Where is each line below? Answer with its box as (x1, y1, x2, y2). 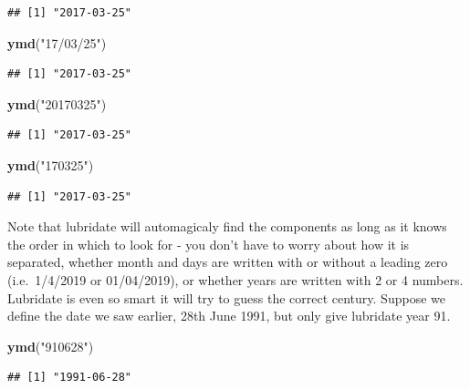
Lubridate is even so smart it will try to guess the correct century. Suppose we (7, 288, 445, 307)
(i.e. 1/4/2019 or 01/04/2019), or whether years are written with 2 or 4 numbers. (7, 270, 464, 289)
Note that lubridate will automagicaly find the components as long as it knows (7, 217, 447, 236)
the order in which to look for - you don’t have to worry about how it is (7, 234, 410, 253)
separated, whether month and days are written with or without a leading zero (7, 252, 448, 271)
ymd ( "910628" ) (7, 336, 94, 355)
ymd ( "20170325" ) (7, 94, 107, 113)
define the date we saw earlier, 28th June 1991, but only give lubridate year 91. (7, 306, 451, 325)
